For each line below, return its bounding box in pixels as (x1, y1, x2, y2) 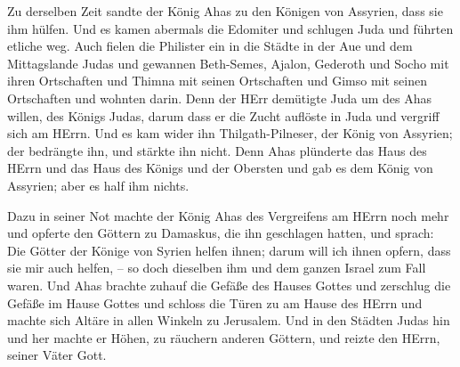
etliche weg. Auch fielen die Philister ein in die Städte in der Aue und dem (7, 37, 413, 55)
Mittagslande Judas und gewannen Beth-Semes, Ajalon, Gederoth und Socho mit (7, 53, 449, 72)
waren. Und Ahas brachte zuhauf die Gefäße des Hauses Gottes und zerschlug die (7, 275, 451, 294)
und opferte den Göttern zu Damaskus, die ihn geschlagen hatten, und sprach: (7, 224, 434, 242)
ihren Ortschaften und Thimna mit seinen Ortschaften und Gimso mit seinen (7, 71, 427, 90)
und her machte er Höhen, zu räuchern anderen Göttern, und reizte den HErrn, (7, 328, 440, 347)
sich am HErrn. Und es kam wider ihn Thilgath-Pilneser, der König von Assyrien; (7, 124, 453, 143)
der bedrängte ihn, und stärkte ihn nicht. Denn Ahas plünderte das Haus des (7, 141, 427, 159)
